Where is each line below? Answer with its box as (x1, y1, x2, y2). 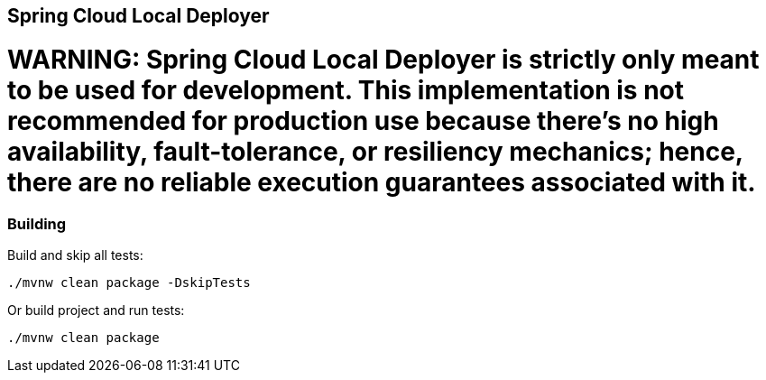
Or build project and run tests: (7, 301, 185, 318)
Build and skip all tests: (7, 246, 143, 263)
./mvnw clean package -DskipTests (7, 274, 251, 290)
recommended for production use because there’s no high (7, 105, 719, 136)
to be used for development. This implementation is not (7, 74, 685, 106)
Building (7, 214, 67, 233)
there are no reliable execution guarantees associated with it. (7, 166, 756, 198)
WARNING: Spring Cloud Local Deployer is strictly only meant (7, 43, 760, 75)
